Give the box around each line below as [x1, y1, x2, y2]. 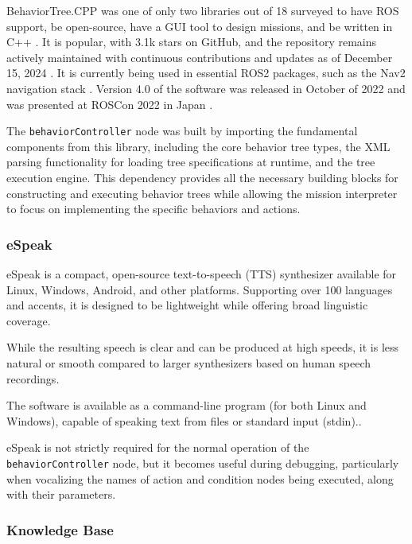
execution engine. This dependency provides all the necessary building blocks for [6, 169, 398, 185]
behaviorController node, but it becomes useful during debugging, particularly [6, 454, 399, 471]
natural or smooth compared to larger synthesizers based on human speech [6, 354, 371, 371]
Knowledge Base [6, 519, 114, 539]
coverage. [6, 312, 51, 328]
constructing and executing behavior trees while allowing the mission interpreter [6, 185, 398, 201]
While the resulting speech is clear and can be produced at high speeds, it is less [6, 339, 399, 356]
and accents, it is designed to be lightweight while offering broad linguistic [6, 297, 368, 313]
